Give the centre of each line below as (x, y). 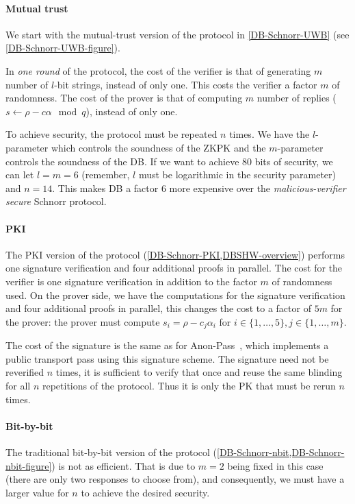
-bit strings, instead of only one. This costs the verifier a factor (186, 84)
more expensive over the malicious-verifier (258, 188)
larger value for (37, 492)
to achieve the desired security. (145, 492)
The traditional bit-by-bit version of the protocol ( (111, 452)
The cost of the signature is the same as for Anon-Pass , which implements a (167, 345)
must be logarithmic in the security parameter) (237, 175)
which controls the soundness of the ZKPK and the (158, 147)
